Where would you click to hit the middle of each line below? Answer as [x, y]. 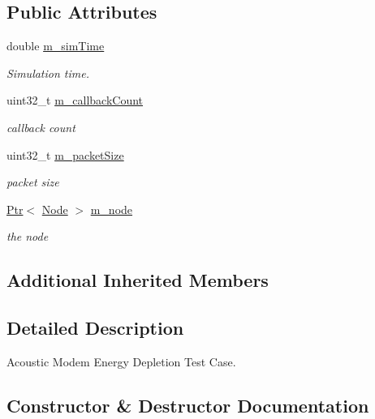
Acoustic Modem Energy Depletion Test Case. [121, 361]
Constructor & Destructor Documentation [188, 405]
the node [28, 236]
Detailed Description [95, 328]
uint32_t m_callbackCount [75, 100]
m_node [112, 209]
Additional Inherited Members [138, 280]
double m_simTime [56, 46]
